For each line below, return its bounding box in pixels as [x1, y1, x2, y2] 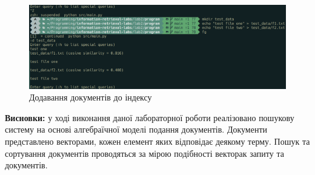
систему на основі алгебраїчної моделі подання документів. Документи [5, 123, 268, 136]
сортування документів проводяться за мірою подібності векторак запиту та [5, 147, 284, 159]
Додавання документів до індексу [29, 91, 152, 104]
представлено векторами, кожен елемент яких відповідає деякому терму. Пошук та [5, 135, 310, 148]
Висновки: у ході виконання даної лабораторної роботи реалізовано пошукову [5, 111, 294, 124]
